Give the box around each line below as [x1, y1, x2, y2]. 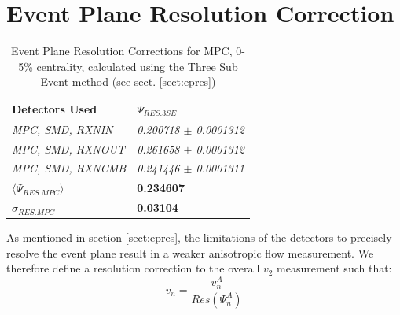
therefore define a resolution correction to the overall [6, 260, 260, 276]
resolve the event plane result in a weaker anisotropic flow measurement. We [6, 244, 374, 261]
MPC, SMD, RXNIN [12, 120, 113, 137]
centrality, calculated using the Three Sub [36, 57, 238, 74]
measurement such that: [277, 260, 392, 276]
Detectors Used [12, 100, 97, 117]
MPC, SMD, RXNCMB [12, 160, 127, 176]
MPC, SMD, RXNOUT [12, 140, 125, 157]
